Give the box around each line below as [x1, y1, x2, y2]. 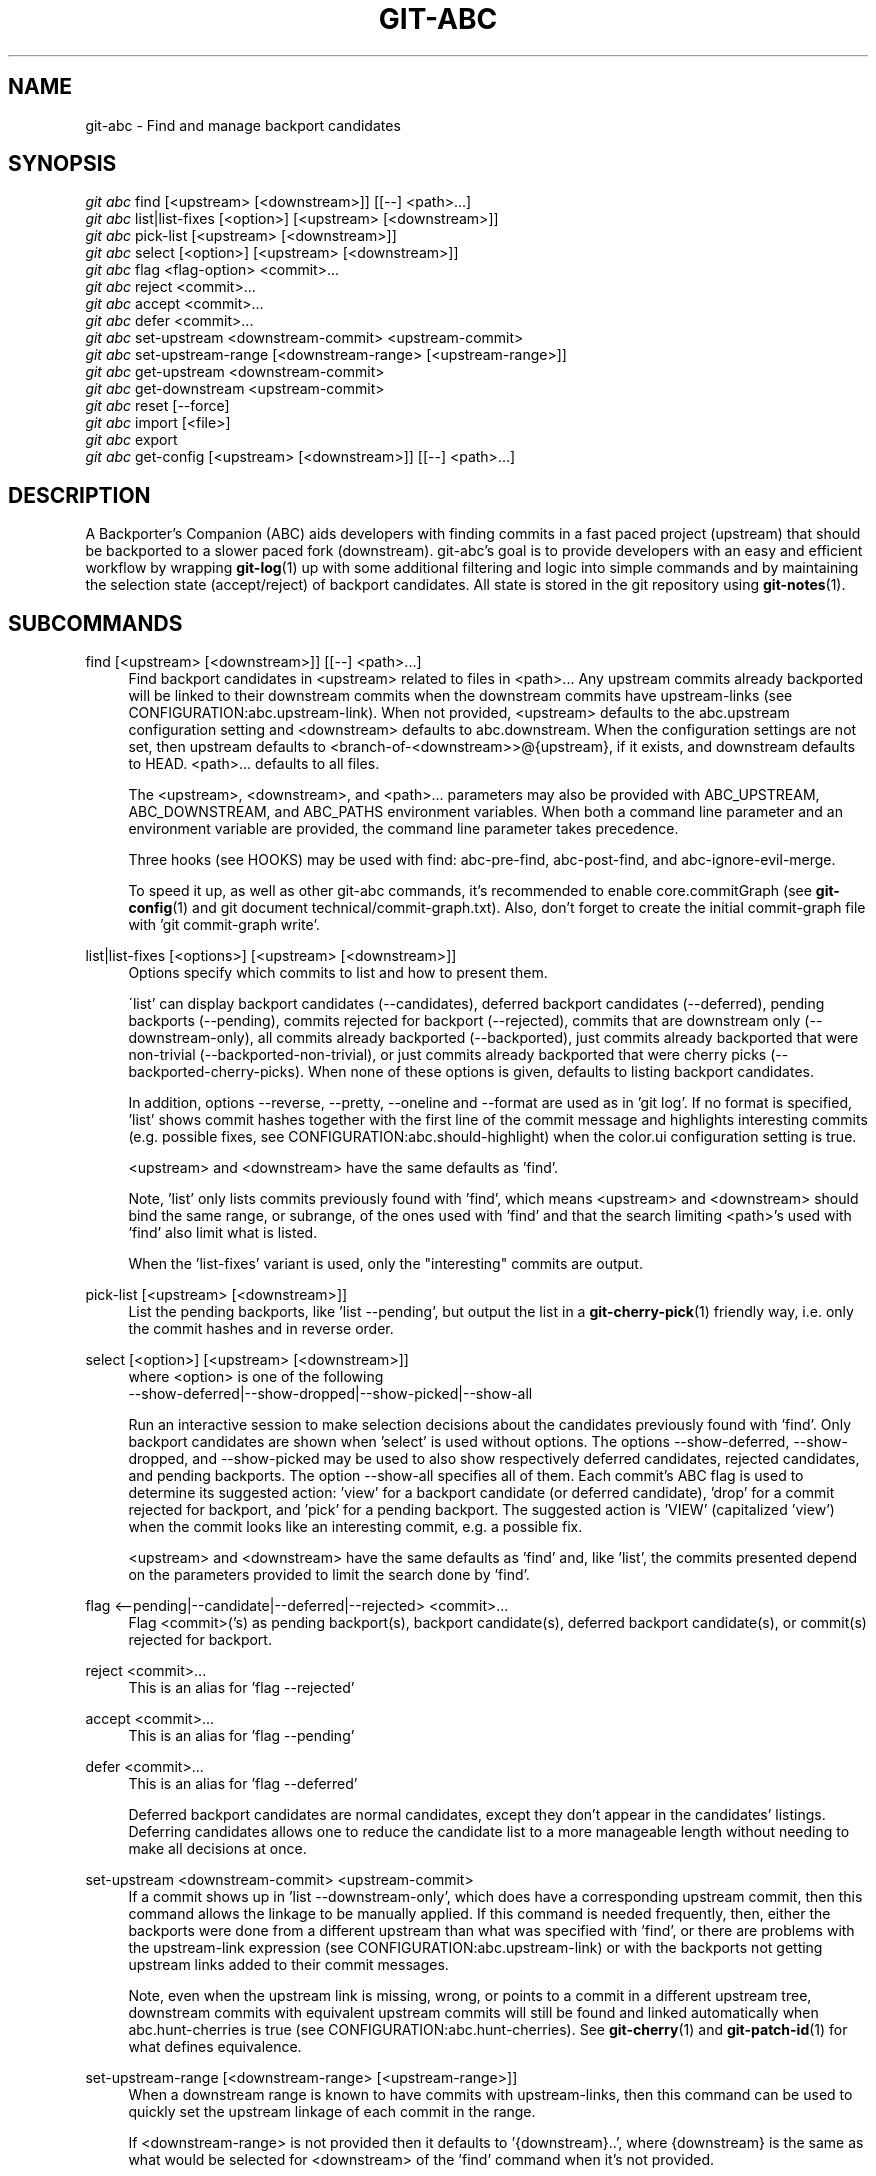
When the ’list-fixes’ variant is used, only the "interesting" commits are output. [128, 1255, 643, 1273]
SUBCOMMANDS [8, 610, 183, 636]
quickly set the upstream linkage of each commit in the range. [128, 2103, 536, 2121]
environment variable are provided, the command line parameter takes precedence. [128, 820, 679, 838]
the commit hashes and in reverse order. [128, 1320, 394, 1338]
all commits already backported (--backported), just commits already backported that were [257, 1029, 859, 1047]
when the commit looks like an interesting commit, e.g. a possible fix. [128, 1518, 583, 1536]
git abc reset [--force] [85, 397, 230, 415]
